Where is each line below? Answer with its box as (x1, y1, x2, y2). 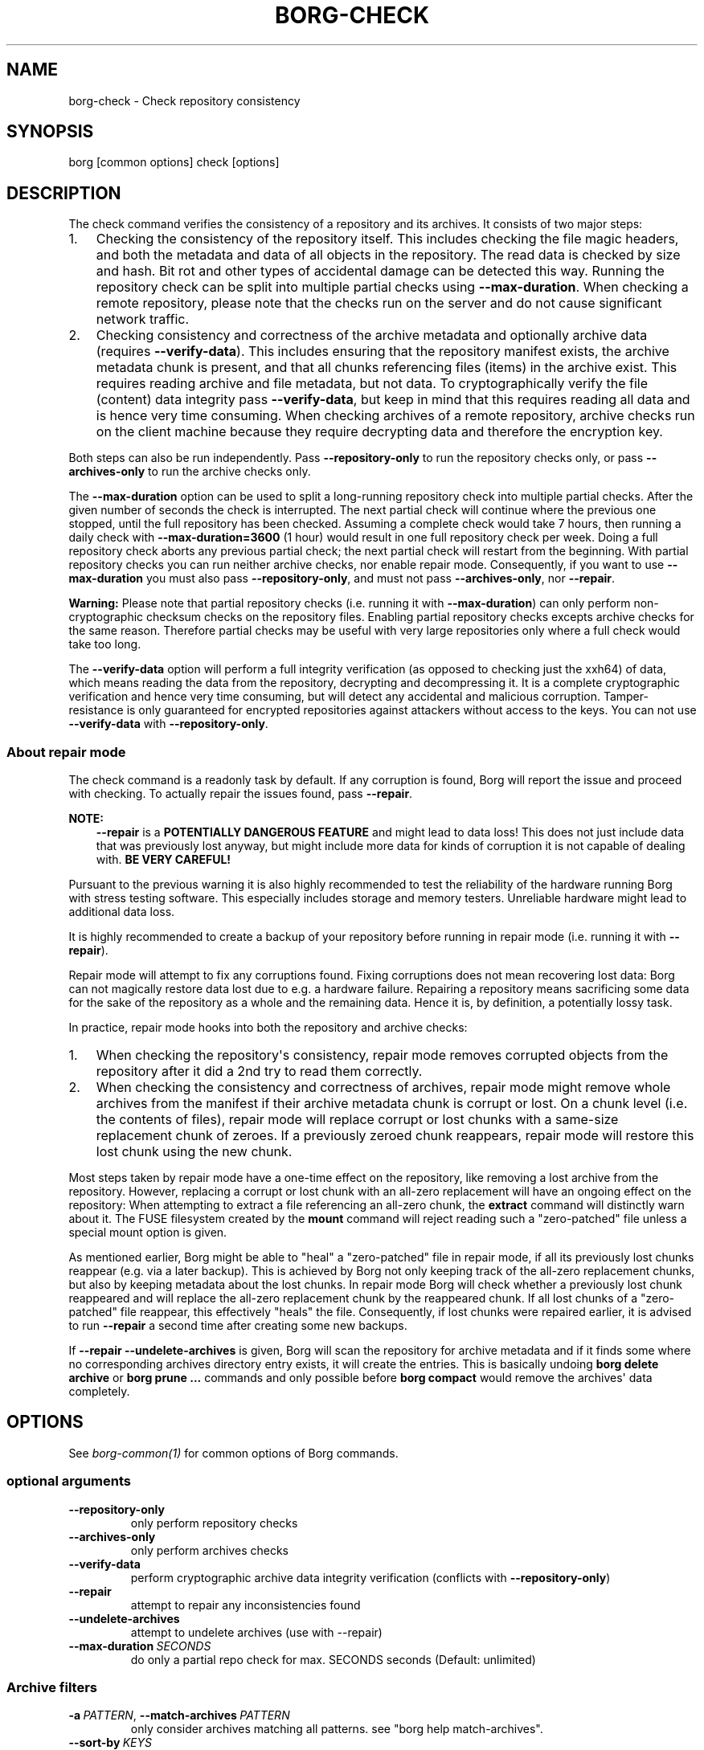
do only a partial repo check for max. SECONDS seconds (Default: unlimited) (130, 1652, 536, 1666)
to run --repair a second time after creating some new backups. (68, 1319, 407, 1333)
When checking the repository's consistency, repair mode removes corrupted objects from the (96, 1047, 669, 1064)
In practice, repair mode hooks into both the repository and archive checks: (68, 1020, 468, 1035)
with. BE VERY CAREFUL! (96, 853, 231, 867)
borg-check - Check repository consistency (68, 93, 301, 108)
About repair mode (6, 743, 126, 760)
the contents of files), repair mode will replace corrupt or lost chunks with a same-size (96, 1111, 619, 1128)
